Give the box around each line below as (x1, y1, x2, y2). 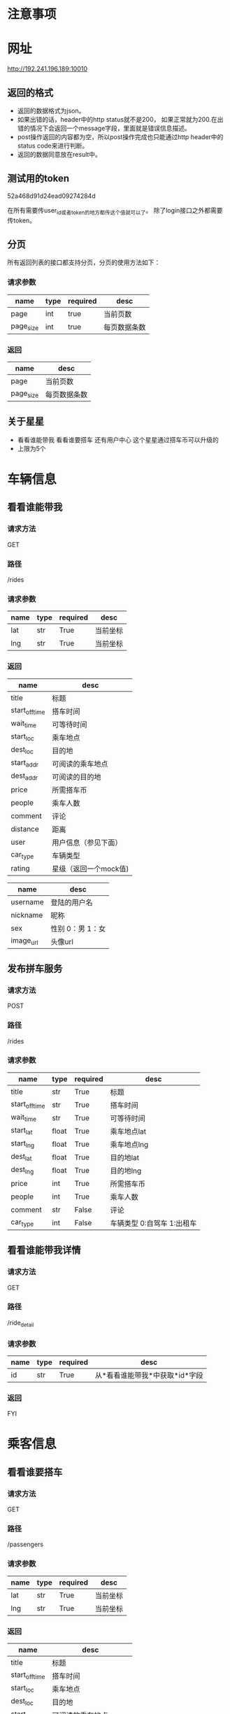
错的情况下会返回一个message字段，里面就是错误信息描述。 (17, 124, 191, 132)
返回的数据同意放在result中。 (17, 150, 101, 158)
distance (10, 824, 40, 834)
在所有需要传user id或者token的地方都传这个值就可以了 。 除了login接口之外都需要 (7, 206, 223, 216)
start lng (10, 1138, 35, 1150)
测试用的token (7, 173, 70, 185)
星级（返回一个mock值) (52, 864, 129, 873)
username (10, 897, 44, 906)
